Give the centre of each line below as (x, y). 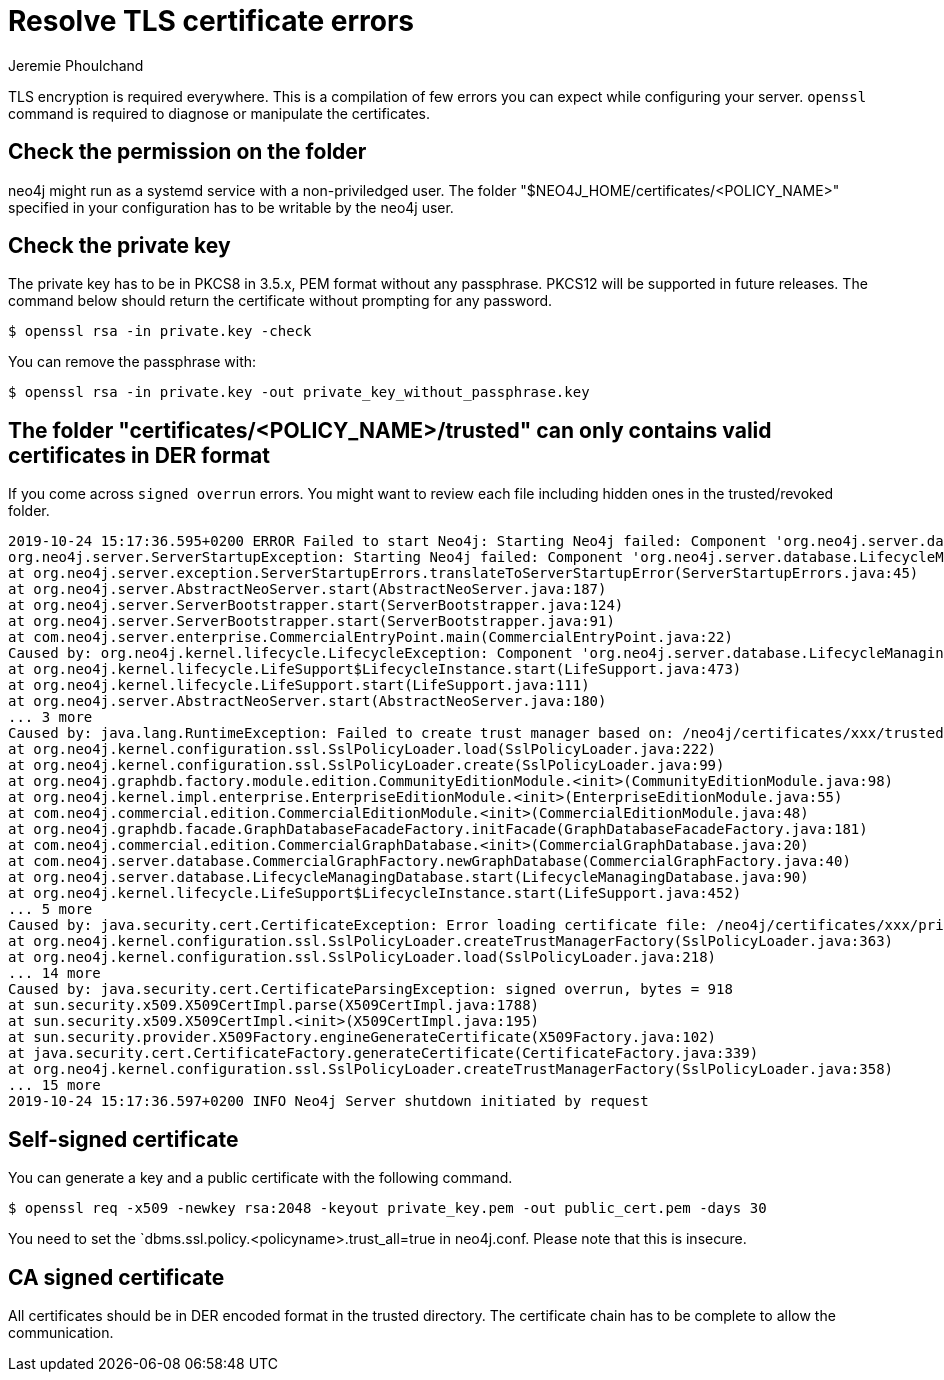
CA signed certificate (116, 1277)
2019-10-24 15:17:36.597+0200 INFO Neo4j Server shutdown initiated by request (328, 1101)
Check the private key (119, 246)
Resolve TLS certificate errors (211, 21)
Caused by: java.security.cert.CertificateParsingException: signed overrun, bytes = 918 (370, 989)
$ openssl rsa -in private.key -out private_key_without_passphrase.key (299, 392)
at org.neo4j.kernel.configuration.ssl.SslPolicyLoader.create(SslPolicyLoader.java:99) (366, 765)
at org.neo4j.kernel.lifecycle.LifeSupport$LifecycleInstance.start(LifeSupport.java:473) (375, 669)
